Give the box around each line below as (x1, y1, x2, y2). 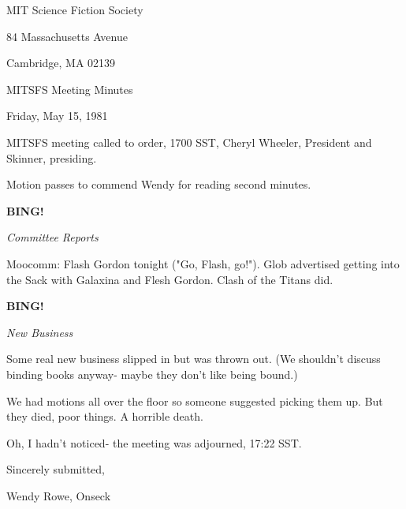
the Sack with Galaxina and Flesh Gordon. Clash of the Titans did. (6, 271, 333, 287)
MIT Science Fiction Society (6, 2, 143, 17)
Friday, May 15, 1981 (6, 107, 108, 124)
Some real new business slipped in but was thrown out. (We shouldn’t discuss (6, 350, 381, 367)
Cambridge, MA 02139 (6, 54, 116, 71)
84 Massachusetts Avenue (6, 28, 128, 44)
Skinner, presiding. (6, 149, 97, 166)
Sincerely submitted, (6, 461, 105, 477)
